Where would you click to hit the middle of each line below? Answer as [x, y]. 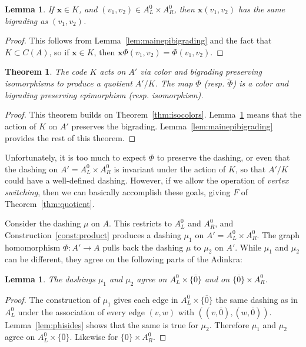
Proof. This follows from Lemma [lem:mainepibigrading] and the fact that [138, 40]
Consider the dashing [43, 223]
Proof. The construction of [52, 299]
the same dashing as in [257, 299]
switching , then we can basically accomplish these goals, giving [118, 191]
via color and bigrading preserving [201, 71]
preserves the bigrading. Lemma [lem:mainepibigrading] [172, 126]
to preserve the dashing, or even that [223, 157]
